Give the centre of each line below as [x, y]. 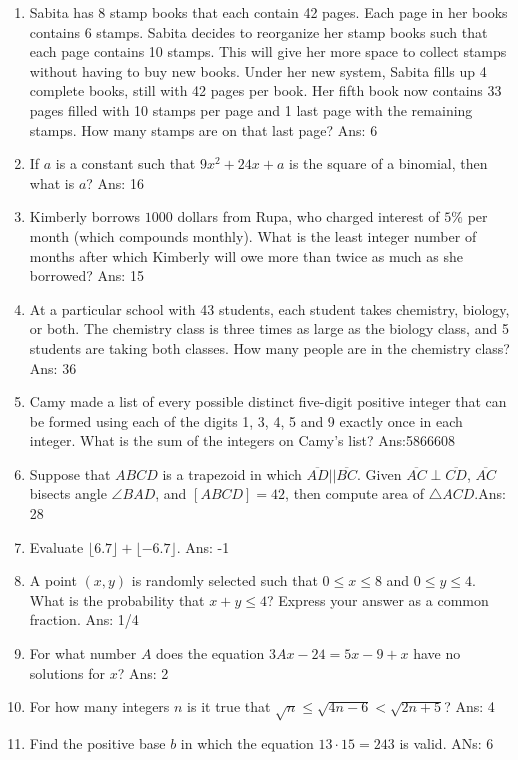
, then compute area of [354, 493]
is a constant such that [125, 163]
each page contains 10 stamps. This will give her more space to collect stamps [268, 51]
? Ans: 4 [469, 706]
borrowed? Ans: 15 [86, 275]
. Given [379, 473]
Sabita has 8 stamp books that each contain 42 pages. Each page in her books [268, 12]
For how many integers [99, 706]
